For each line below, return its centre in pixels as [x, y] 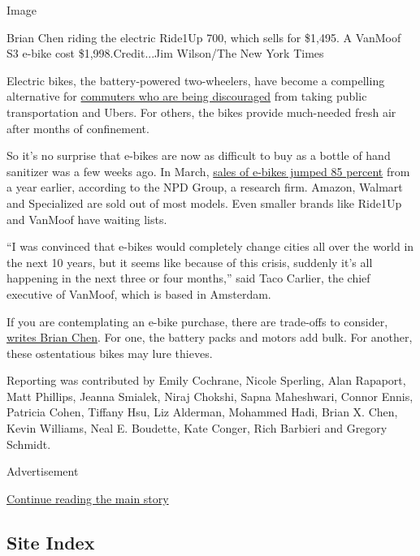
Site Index [51, 542]
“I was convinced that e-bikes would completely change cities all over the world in [210, 246]
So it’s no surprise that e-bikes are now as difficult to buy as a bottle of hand [199, 155]
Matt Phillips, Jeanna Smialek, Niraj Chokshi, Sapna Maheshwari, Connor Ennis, [210, 396]
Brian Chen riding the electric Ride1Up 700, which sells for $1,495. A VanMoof [204, 37]
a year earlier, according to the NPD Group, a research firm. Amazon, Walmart [205, 187]
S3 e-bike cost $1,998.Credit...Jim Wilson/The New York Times [165, 53]
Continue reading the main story [88, 498]
